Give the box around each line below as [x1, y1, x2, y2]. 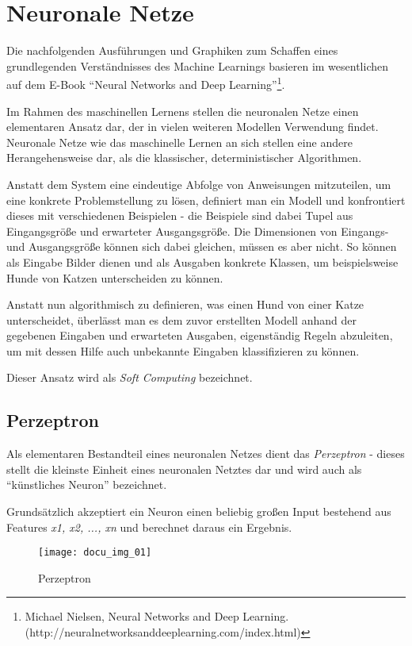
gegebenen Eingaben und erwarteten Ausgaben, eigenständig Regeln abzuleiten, [6, 327, 393, 344]
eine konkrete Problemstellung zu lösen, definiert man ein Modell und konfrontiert [6, 191, 406, 208]
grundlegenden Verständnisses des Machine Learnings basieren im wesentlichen [6, 57, 389, 74]
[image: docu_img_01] [38, 547, 152, 559]
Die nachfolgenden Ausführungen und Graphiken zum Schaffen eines [6, 42, 338, 59]
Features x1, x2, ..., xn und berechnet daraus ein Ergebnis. [6, 518, 292, 535]
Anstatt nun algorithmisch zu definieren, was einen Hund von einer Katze [6, 296, 364, 313]
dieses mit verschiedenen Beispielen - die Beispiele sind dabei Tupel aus [6, 207, 353, 224]
